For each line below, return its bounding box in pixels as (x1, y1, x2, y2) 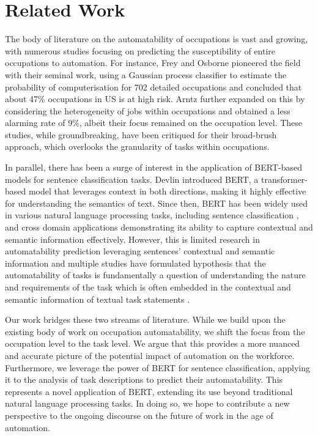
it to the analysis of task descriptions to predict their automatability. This (5, 373, 283, 386)
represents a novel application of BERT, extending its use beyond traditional (5, 385, 293, 397)
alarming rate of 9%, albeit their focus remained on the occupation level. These (5, 116, 303, 129)
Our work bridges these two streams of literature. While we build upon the (5, 313, 286, 326)
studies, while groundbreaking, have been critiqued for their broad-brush (5, 128, 277, 141)
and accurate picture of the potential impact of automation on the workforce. (5, 349, 295, 361)
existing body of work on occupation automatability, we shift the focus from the (5, 325, 305, 338)
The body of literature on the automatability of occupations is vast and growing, (5, 32, 308, 45)
